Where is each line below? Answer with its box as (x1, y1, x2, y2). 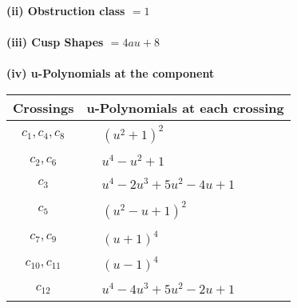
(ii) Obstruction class (6, 2, 125, 18)
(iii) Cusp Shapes (6, 34, 104, 50)
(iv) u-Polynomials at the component (6, 65, 215, 82)
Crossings (13, 98, 74, 117)
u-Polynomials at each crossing (86, 98, 284, 117)
